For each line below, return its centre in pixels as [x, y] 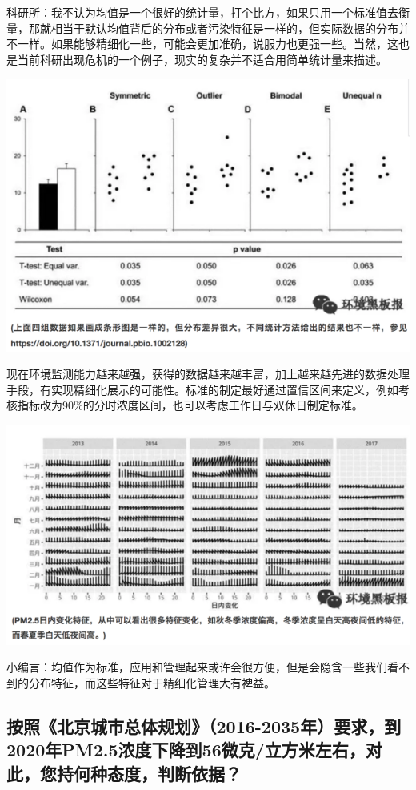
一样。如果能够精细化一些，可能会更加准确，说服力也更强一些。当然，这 [208, 44]
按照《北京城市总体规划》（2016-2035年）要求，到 [204, 726]
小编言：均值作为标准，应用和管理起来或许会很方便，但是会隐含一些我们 [197, 667]
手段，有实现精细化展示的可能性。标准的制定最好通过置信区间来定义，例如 [202, 389]
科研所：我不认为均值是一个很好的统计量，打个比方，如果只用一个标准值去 [202, 12]
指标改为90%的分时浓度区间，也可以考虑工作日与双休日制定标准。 [190, 405]
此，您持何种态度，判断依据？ [124, 773]
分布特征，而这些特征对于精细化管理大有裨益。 [152, 682]
